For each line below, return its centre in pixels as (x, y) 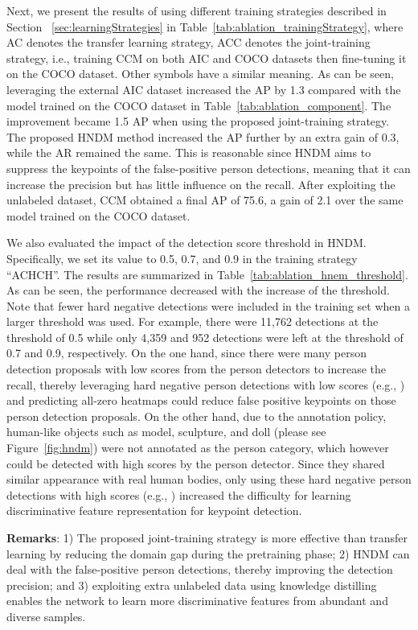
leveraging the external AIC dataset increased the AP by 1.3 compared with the (204, 89)
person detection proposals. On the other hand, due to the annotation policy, (197, 416)
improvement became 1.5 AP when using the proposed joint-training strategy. (198, 121)
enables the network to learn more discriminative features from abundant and (197, 601)
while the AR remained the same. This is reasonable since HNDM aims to (189, 152)
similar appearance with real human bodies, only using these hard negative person (209, 479)
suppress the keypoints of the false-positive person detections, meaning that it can (209, 168)
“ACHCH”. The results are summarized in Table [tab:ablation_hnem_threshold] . (207, 274)
